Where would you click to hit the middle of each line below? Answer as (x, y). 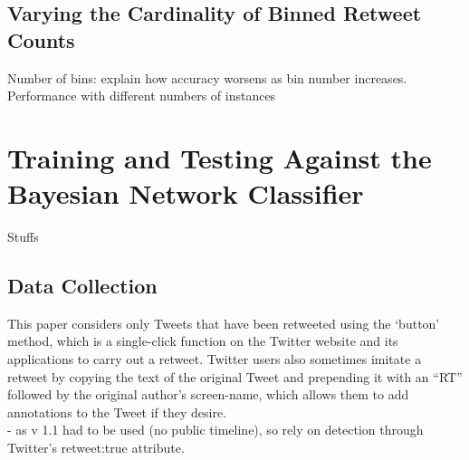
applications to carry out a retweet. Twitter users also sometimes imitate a (215, 359)
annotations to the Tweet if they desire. (117, 412)
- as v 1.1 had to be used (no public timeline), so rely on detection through (215, 430)
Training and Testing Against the (220, 157)
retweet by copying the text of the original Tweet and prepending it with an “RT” (235, 376)
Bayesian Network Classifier (186, 193)
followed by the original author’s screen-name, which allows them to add (208, 394)
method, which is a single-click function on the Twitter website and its (203, 341)
